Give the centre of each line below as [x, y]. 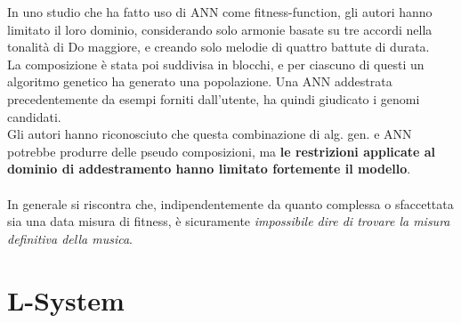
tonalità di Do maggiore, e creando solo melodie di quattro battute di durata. [218, 47]
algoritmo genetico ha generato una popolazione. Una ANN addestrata [200, 81]
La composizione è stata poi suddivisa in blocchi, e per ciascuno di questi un [216, 64]
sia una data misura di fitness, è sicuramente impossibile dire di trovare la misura [229, 221]
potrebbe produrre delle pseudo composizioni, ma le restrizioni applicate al [222, 151]
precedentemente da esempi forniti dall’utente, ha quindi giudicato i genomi [214, 98]
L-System [66, 299]
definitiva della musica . [70, 238]
